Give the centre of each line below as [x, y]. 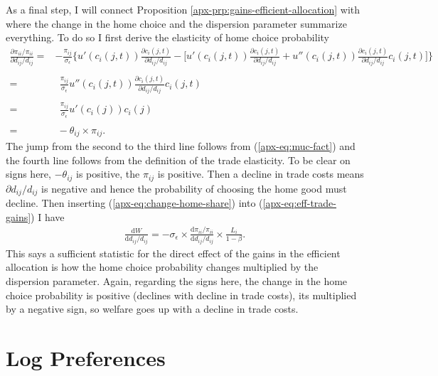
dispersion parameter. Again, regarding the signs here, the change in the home [177, 280]
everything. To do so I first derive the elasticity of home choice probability [167, 37]
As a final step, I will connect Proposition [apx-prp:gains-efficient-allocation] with [183, 9]
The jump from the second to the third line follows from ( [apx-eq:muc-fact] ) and [181, 146]
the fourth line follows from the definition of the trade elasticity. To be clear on [178, 160]
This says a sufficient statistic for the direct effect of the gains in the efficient [173, 253]
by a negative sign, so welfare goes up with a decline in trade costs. [152, 309]
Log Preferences [86, 357]
